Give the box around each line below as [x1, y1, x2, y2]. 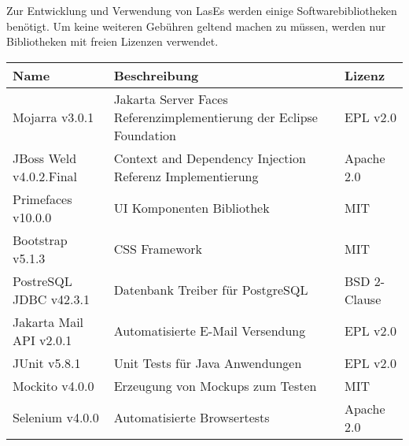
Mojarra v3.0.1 [13, 107, 94, 126]
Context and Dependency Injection [113, 148, 306, 167]
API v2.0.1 [13, 330, 72, 349]
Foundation [113, 125, 177, 144]
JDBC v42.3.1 [13, 289, 90, 308]
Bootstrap [13, 230, 68, 249]
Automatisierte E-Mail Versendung [113, 321, 306, 340]
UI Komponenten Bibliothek [113, 199, 270, 217]
